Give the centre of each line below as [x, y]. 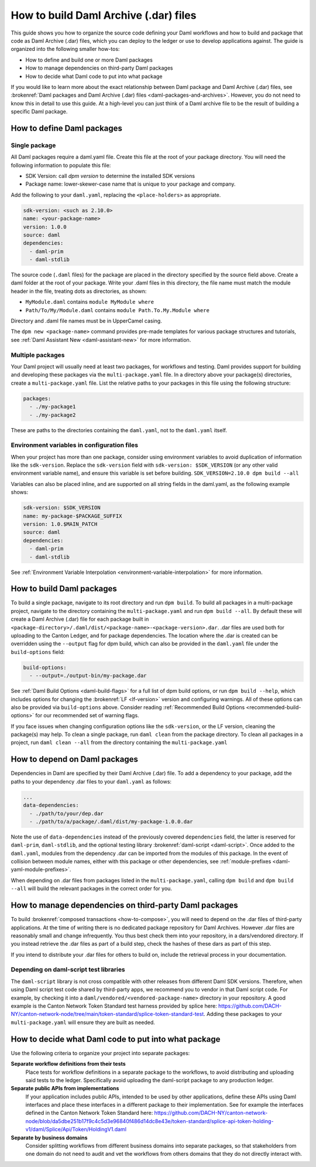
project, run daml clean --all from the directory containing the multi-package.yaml [119, 742]
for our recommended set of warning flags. [87, 716]
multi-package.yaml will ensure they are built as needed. [83, 1022]
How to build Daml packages [64, 589]
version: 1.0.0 [45, 227]
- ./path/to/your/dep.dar [66, 813]
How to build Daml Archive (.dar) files [104, 15]
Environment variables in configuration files [75, 445]
